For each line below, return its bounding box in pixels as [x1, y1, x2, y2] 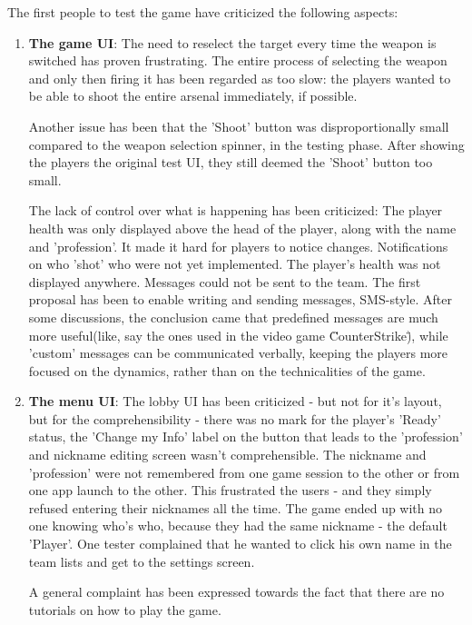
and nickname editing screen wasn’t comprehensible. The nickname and [28, 445, 427, 464]
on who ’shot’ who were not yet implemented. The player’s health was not [28, 254, 441, 273]
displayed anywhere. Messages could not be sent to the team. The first [28, 272, 421, 291]
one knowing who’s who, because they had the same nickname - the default [28, 516, 447, 535]
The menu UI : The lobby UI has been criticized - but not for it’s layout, [28, 392, 442, 411]
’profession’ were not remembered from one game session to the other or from [28, 462, 460, 481]
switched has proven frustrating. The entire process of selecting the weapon [28, 51, 447, 70]
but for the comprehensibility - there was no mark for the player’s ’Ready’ [28, 409, 441, 428]
